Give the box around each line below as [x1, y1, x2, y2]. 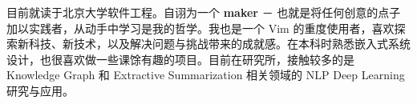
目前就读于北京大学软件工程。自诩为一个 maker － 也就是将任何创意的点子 [6, 4, 401, 20]
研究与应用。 [6, 82, 74, 98]
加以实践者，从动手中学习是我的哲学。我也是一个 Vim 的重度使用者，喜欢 [6, 19, 395, 36]
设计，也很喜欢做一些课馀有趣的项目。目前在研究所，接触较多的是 [6, 50, 354, 67]
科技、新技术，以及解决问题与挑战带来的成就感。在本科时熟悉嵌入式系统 [28, 35, 411, 52]
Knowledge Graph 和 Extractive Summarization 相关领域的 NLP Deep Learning [6, 66, 405, 83]
